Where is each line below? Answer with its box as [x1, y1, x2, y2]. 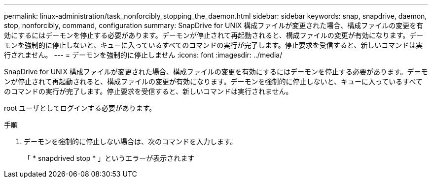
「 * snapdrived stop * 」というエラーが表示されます [24, 154, 195, 162]
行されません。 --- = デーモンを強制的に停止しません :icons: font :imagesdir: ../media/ [4, 51, 283, 59]
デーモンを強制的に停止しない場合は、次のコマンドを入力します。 [24, 137, 237, 146]
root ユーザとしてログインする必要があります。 [4, 104, 156, 112]
